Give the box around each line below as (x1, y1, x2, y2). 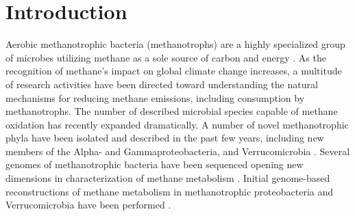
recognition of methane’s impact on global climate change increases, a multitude (5, 64, 342, 78)
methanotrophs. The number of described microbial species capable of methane (5, 104, 338, 118)
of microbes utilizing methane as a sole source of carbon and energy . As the (5, 50, 326, 64)
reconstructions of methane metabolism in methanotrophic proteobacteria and (5, 184, 334, 198)
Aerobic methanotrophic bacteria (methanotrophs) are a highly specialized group (5, 37, 345, 51)
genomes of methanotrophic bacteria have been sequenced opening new (5, 157, 304, 172)
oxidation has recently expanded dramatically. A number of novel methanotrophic (5, 117, 349, 131)
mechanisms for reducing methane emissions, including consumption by (5, 90, 305, 105)
